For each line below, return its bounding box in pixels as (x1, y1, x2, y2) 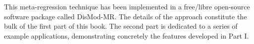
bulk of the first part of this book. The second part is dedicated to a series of (4, 21, 238, 31)
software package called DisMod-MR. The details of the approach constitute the (4, 11, 247, 21)
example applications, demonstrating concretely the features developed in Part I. (4, 30, 249, 41)
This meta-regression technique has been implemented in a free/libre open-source (4, 1, 250, 11)
